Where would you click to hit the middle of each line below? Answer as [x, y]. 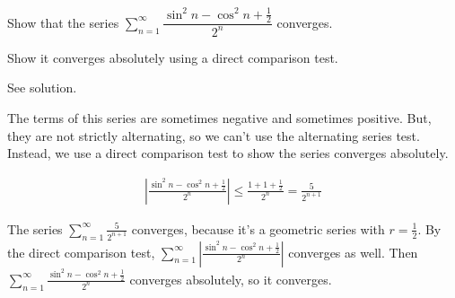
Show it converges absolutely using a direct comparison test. [173, 57]
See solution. [42, 88]
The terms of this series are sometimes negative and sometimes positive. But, [219, 117]
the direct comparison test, [81, 252]
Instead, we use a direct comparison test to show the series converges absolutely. [228, 153]
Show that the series [63, 22]
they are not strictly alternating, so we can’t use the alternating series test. [214, 135]
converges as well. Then [353, 252]
